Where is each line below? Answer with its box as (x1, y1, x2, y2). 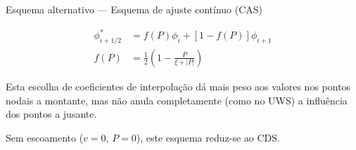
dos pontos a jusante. (6, 107, 97, 121)
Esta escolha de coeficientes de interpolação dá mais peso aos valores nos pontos (6, 79, 351, 93)
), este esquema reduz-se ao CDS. (136, 130, 280, 144)
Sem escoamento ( (6, 130, 84, 144)
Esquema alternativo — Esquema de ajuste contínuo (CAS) (6, 2, 263, 16)
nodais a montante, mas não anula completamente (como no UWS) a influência (6, 93, 348, 107)
